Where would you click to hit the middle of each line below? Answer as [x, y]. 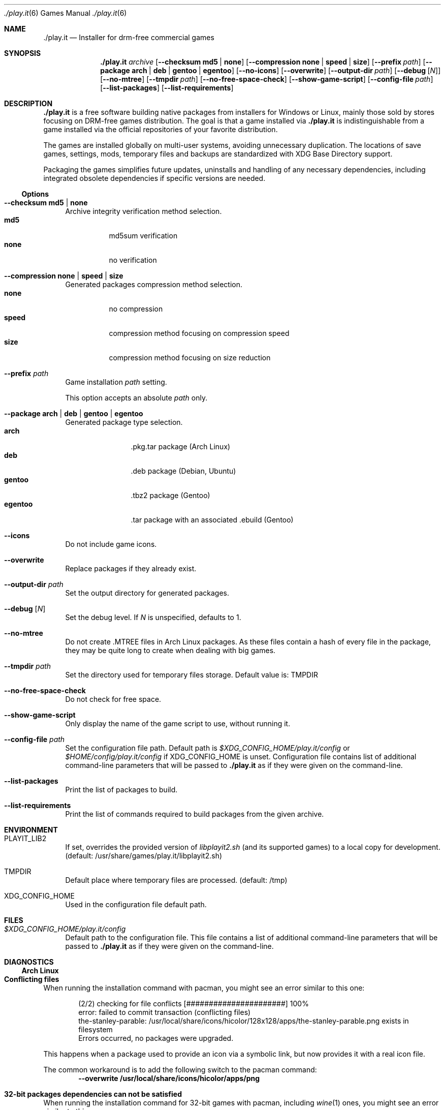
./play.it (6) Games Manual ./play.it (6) [66, 13]
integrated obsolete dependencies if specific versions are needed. [154, 178]
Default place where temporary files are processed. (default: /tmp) [176, 880]
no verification [133, 260]
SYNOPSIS [23, 53]
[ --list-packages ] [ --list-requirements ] [167, 88]
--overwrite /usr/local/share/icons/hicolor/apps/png [169, 1078]
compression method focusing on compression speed [199, 333]
